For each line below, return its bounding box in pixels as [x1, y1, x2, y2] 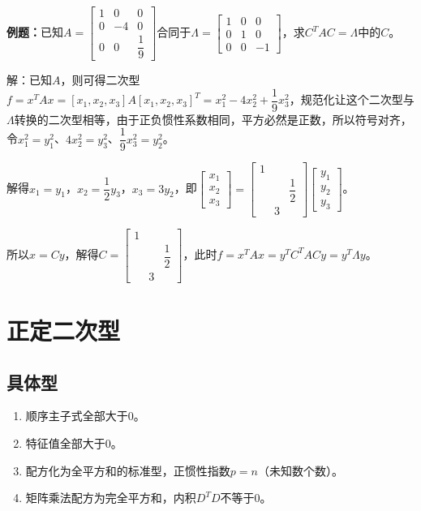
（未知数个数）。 [257, 462, 343, 479]
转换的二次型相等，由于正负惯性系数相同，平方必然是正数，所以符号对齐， [14, 110, 412, 127]
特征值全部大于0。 [25, 434, 122, 451]
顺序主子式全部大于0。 [25, 407, 145, 424]
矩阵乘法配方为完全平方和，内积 [25, 489, 196, 506]
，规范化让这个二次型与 [289, 91, 415, 108]
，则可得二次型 [60, 71, 140, 88]
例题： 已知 [6, 24, 63, 41]
